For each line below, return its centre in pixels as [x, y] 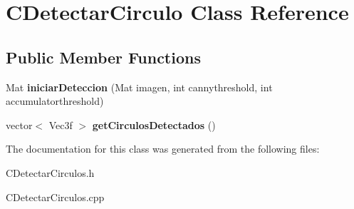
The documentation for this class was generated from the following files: [163, 149]
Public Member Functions [103, 57]
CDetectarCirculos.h [50, 172]
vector [19, 124]
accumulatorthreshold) [55, 101]
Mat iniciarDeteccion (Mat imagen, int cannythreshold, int [139, 87]
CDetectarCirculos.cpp [55, 197]
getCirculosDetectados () [154, 124]
